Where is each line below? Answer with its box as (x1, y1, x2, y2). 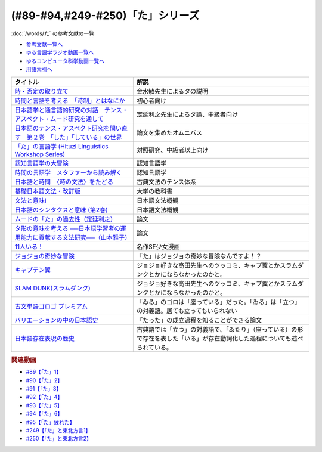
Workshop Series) (14, 150, 66, 158)
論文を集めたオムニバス (136, 128, 203, 137)
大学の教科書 (136, 187, 173, 195)
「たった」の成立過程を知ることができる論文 (136, 316, 262, 324)
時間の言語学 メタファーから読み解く (14, 168, 122, 177)
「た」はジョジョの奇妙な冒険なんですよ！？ (136, 252, 262, 260)
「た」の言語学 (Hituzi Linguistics (14, 142, 109, 150)
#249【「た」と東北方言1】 (26, 426, 91, 434)
